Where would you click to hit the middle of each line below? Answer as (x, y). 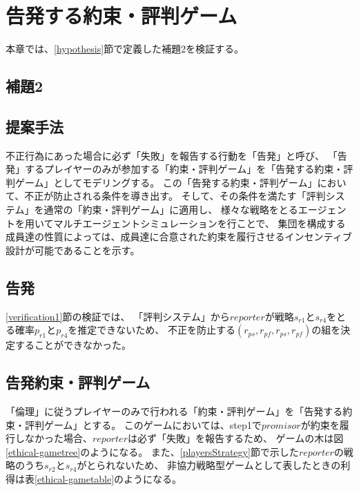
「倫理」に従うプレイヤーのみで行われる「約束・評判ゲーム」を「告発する (174, 411)
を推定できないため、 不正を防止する (152, 330)
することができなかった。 (73, 345)
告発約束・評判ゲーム (78, 382)
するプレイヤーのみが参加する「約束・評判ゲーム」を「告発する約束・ (184, 169)
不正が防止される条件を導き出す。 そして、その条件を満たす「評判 (175, 196)
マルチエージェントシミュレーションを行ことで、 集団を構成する (200, 223)
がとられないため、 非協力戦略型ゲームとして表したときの (209, 465)
